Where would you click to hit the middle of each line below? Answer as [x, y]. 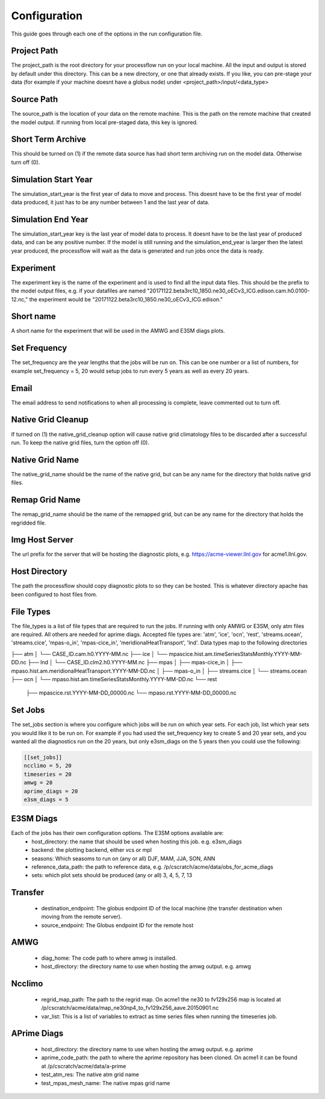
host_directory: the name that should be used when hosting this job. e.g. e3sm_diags [137, 842]
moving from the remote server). [82, 917]
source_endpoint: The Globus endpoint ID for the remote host [117, 925]
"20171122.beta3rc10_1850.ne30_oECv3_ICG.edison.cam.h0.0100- [228, 291]
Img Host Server [42, 540]
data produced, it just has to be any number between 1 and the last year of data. [110, 203]
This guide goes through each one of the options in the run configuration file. [107, 34]
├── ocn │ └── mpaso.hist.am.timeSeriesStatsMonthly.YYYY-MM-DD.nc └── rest [114, 679]
